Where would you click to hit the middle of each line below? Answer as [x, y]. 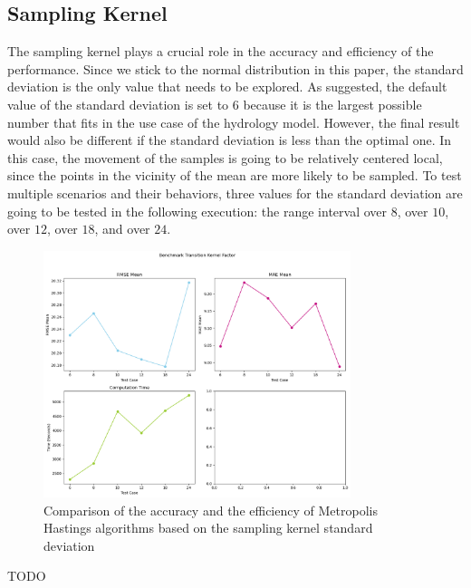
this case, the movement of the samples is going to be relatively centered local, [225, 157]
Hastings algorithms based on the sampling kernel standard [208, 528]
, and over [122, 229]
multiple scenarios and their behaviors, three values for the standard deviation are [235, 193]
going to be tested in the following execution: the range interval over [197, 211]
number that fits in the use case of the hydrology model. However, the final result [234, 122]
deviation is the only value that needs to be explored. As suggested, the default [227, 87]
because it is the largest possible [332, 104]
